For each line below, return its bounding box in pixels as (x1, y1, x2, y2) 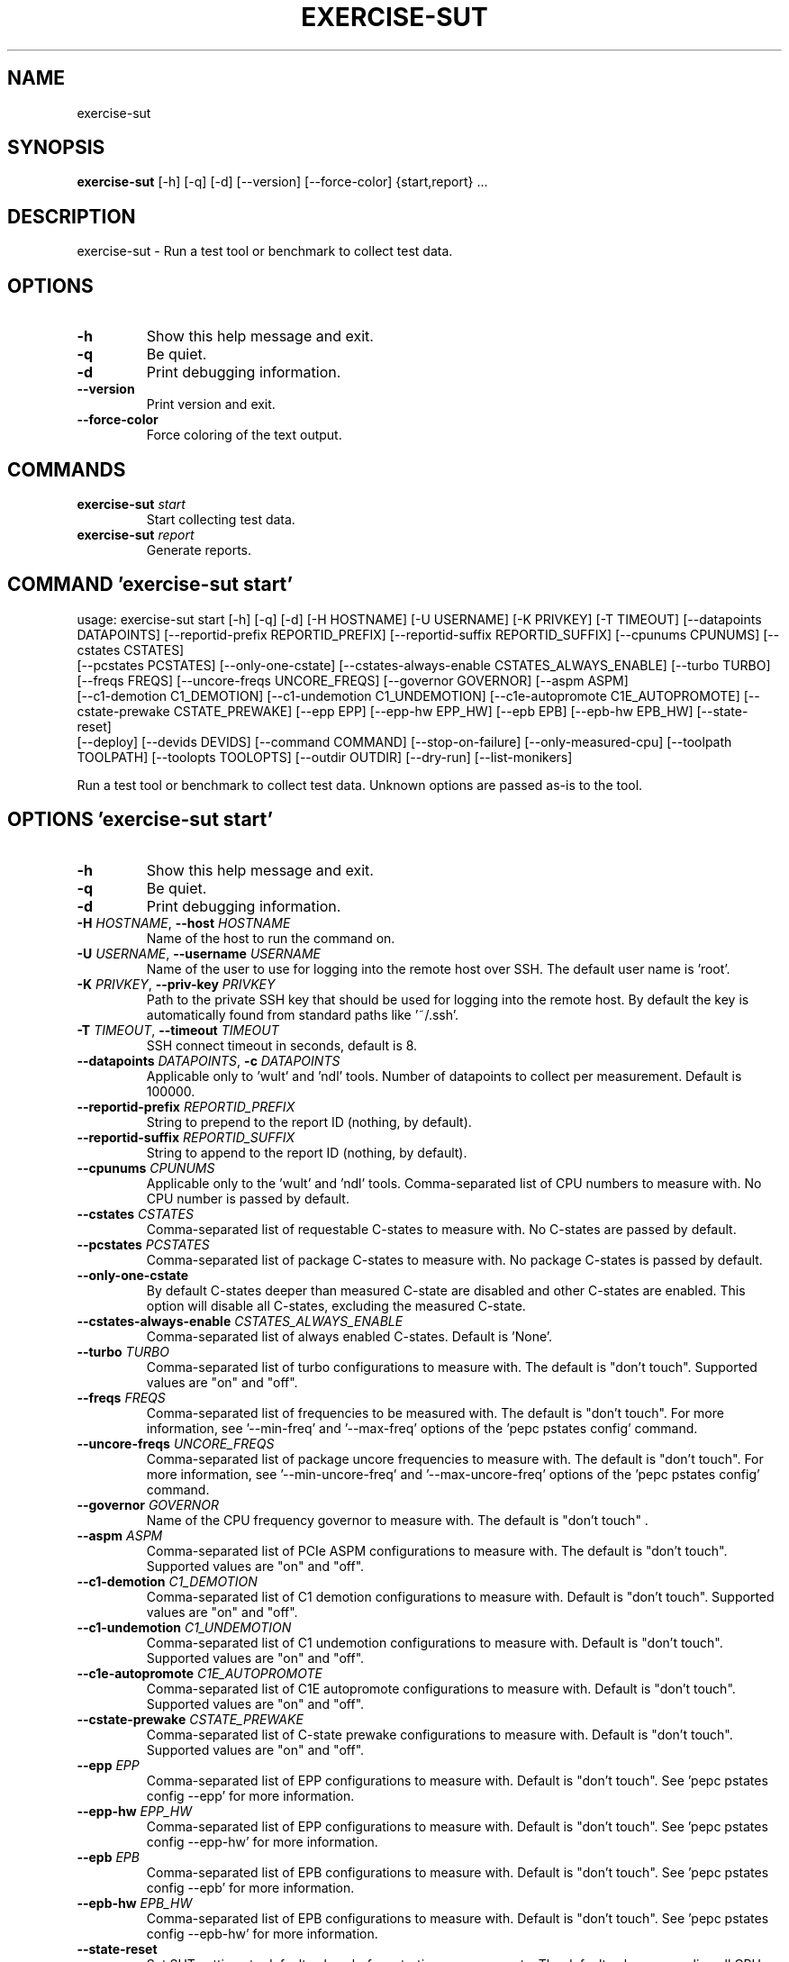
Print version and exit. (146, 396, 276, 413)
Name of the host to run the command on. (146, 930, 395, 946)
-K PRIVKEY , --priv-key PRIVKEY (77, 976, 276, 992)
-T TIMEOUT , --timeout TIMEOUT (77, 1022, 279, 1038)
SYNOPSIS (7, 136, 105, 159)
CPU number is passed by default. (146, 1190, 349, 1206)
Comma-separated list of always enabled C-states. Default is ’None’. (146, 1328, 553, 1344)
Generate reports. (146, 541, 252, 558)
